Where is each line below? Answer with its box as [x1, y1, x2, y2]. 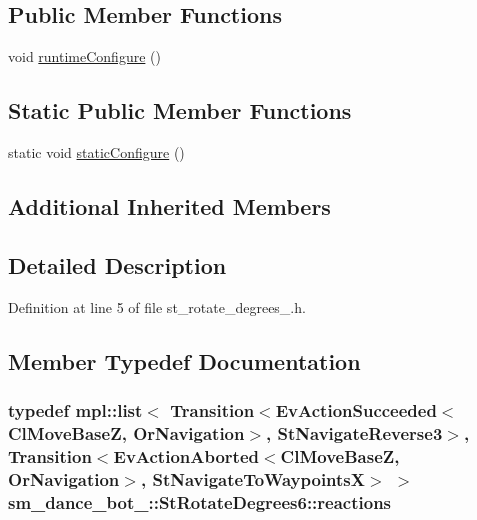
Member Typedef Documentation [8, 345, 361, 376]
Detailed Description [8, 249, 227, 280]
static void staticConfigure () [8, 142, 185, 162]
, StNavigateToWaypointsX [140, 466, 366, 491]
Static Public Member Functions [8, 95, 352, 126]
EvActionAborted [113, 443, 259, 468]
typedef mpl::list [8, 397, 143, 422]
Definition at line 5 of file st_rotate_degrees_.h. [8, 296, 306, 317]
